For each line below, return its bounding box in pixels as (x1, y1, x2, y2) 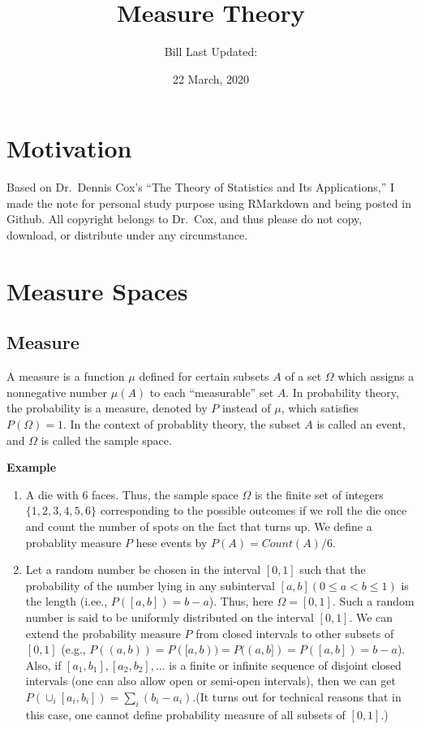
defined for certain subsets (139, 368, 269, 385)
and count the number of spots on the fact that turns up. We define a (25, 517, 372, 534)
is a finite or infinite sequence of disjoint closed (169, 656, 402, 673)
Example (6, 459, 57, 476)
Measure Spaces (6, 274, 188, 307)
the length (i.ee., (25, 593, 108, 610)
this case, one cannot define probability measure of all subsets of (25, 705, 346, 723)
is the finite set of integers (254, 485, 384, 503)
